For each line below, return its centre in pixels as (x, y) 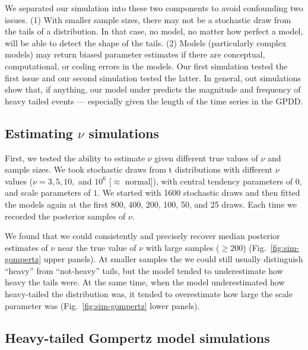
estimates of (26, 247)
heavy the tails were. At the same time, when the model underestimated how (145, 282)
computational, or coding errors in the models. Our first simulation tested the (146, 66)
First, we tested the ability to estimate (75, 157)
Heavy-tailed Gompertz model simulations (137, 337)
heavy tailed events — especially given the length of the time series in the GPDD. (154, 101)
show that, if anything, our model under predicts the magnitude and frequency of (153, 89)
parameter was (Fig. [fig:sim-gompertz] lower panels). (102, 305)
